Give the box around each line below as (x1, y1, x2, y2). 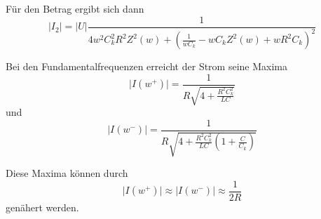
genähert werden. (6, 199, 79, 214)
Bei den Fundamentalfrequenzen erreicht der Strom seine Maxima (6, 59, 287, 73)
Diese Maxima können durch (6, 166, 128, 180)
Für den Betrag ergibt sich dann (6, 1, 144, 15)
